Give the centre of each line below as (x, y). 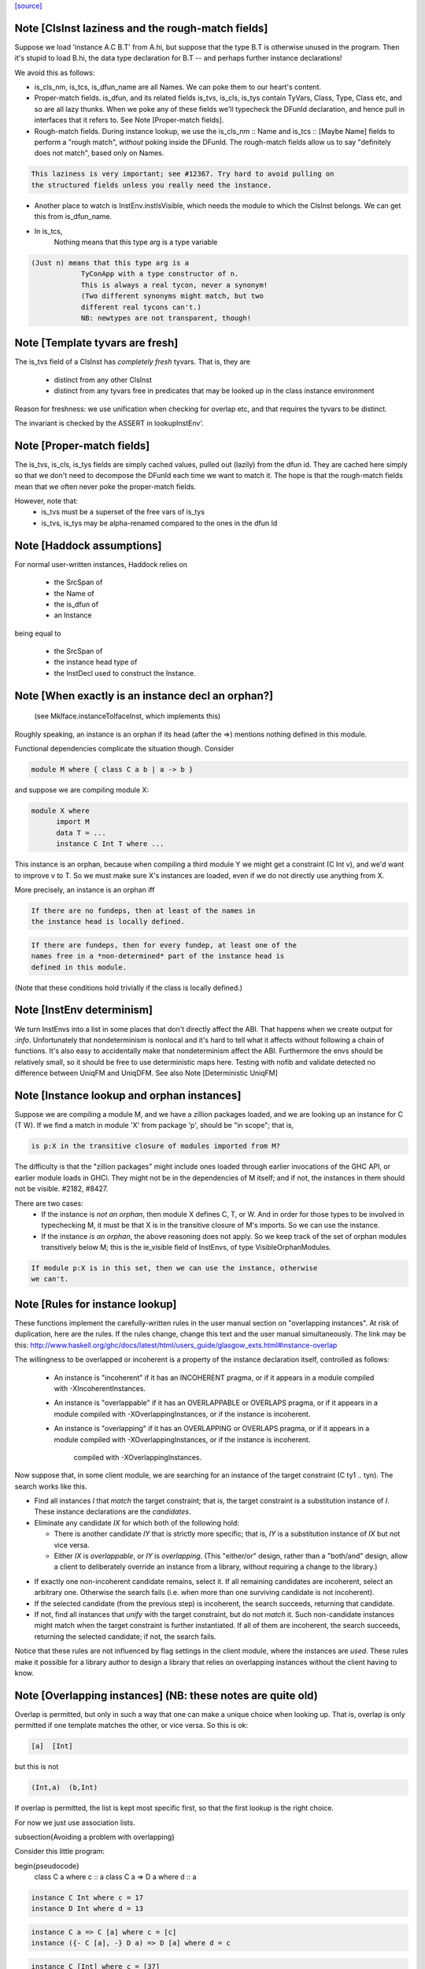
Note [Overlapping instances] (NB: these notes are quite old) (166, 1695)
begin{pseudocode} (47, 1866)
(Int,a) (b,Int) (65, 1787)
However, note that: (46, 501)
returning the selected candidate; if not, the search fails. (125, 1636)
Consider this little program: (60, 1852)
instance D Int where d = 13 (87, 1909)
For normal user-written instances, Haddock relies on (101, 564)
